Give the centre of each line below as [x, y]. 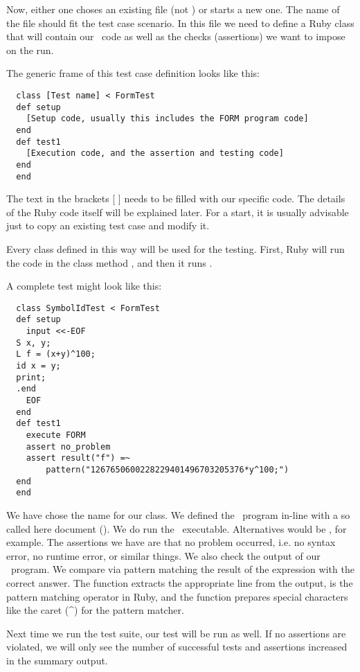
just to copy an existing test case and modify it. [108, 226]
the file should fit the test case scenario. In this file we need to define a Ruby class [180, 23]
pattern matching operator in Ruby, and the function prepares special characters [177, 596]
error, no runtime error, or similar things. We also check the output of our [163, 555]
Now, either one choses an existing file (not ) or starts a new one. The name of [173, 9]
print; [31, 377]
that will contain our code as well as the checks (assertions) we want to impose [176, 36]
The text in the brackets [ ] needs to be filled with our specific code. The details [176, 198]
